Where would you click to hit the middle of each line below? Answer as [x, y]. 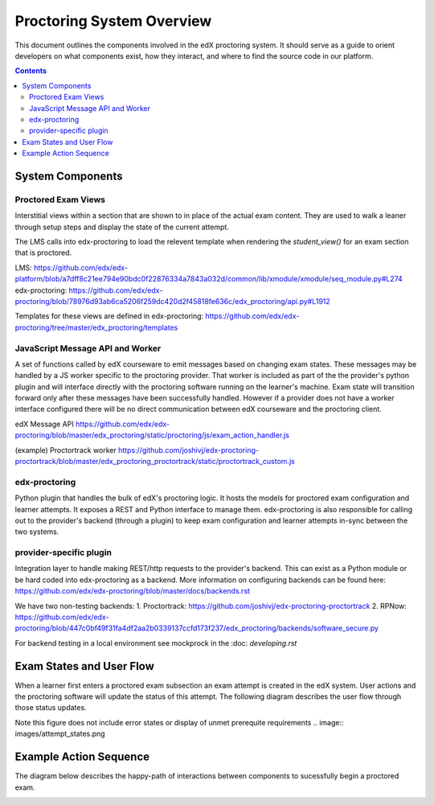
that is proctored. [43, 253]
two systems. [37, 532]
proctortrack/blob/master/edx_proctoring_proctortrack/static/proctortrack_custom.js [155, 461]
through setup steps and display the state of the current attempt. [122, 227]
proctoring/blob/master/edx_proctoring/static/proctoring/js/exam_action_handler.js [152, 435]
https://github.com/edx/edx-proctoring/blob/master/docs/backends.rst [133, 591]
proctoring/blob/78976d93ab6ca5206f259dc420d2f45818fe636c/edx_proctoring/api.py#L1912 [173, 301]
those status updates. [51, 708]
